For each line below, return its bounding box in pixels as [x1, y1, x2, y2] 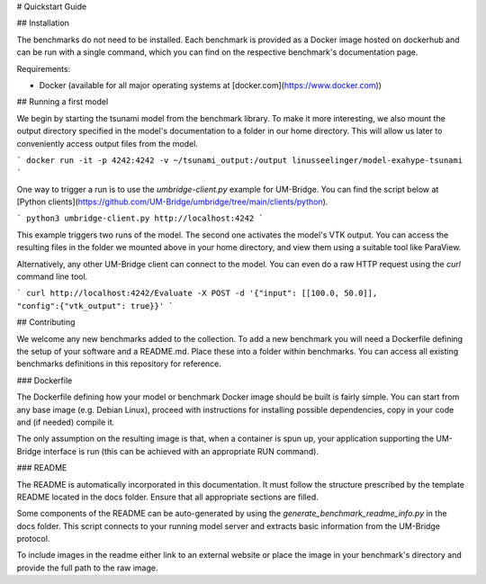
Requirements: [16, 63, 71, 74]
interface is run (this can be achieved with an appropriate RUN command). [43, 445, 319, 456]
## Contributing [16, 317, 76, 328]
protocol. [16, 534, 50, 544]
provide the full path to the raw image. [16, 562, 158, 573]
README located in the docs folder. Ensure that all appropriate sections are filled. [16, 491, 319, 502]
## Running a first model [16, 96, 109, 107]
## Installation [16, 18, 69, 29]
